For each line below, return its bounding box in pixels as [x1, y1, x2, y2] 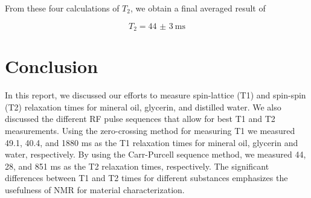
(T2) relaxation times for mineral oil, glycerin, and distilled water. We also [5, 100, 281, 113]
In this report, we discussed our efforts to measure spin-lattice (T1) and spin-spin [5, 89, 306, 101]
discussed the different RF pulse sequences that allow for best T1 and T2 [5, 112, 275, 125]
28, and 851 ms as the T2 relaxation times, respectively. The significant [5, 159, 269, 172]
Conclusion [5, 54, 98, 78]
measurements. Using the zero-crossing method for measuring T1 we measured [5, 124, 295, 136]
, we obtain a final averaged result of [130, 2, 266, 14]
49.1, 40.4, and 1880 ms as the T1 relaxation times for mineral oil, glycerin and [5, 136, 298, 148]
